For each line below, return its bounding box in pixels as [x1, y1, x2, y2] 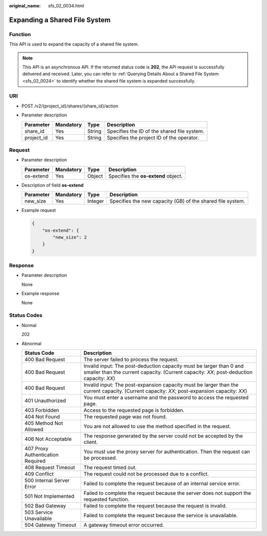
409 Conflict [24, 470, 54, 477]
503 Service [24, 509, 53, 516]
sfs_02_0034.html [48, 3, 84, 8]
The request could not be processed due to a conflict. [83, 470, 209, 477]
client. [83, 439, 98, 445]
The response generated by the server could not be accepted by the [83, 432, 243, 439]
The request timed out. [83, 464, 137, 471]
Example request [21, 207, 56, 213]
